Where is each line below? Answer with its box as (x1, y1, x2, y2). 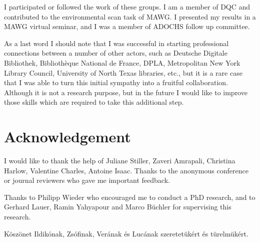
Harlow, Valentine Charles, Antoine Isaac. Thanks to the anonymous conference (4, 165, 248, 175)
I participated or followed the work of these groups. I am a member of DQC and (4, 2, 250, 12)
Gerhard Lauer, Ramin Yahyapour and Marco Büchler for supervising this (4, 201, 231, 212)
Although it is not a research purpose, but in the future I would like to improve (4, 87, 247, 97)
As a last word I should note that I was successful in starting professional (4, 38, 229, 48)
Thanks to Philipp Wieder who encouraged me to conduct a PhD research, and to (4, 191, 255, 202)
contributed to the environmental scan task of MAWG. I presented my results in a (4, 11, 256, 22)
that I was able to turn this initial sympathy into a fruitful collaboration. (4, 77, 228, 88)
